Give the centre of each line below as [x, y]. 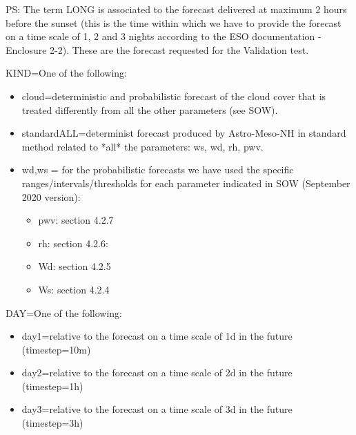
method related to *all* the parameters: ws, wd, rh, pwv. [142, 146]
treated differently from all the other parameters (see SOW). [150, 109]
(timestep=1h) [52, 386]
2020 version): [51, 196]
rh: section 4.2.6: [73, 243]
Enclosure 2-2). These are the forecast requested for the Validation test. [157, 49]
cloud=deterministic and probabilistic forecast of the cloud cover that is [174, 96]
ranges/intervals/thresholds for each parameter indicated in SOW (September [186, 183]
